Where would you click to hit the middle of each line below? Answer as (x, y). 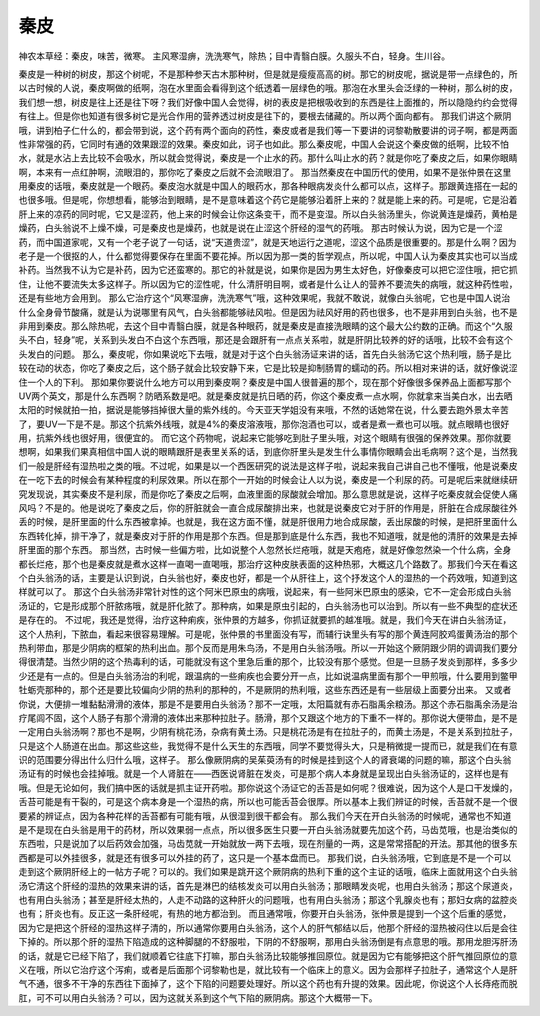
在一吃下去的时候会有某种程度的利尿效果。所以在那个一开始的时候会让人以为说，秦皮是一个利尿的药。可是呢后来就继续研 (268, 480)
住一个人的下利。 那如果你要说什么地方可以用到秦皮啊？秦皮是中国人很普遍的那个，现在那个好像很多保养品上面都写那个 (265, 382)
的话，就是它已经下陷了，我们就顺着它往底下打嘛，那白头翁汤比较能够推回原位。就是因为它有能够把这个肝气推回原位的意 (268, 956)
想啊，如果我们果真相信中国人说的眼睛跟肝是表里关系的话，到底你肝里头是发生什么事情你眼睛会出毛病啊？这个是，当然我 (268, 452)
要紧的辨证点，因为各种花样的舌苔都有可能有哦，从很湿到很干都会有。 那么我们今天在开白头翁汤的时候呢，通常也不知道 (265, 816)
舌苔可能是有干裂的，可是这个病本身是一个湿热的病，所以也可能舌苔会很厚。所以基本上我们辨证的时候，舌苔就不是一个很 (268, 802)
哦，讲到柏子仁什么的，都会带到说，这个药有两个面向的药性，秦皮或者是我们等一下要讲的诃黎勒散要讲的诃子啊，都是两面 (268, 130)
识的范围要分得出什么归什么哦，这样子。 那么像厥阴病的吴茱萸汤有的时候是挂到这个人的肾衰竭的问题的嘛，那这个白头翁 (265, 760)
